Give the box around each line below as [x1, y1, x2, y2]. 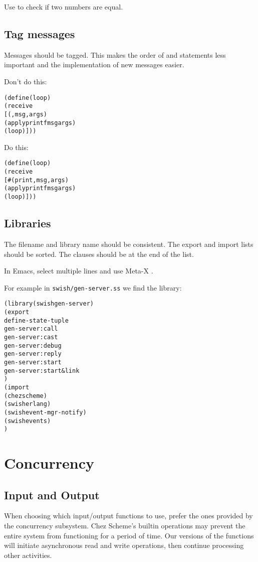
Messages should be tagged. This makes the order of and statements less [4, 49, 226, 60]
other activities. [4, 549, 52, 560]
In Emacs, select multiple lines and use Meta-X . [4, 265, 153, 276]
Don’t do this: [4, 76, 47, 86]
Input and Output [4, 487, 100, 502]
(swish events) [4, 417, 51, 425]
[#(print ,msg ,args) [4, 176, 69, 184]
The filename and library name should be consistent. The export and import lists [4, 238, 253, 249]
